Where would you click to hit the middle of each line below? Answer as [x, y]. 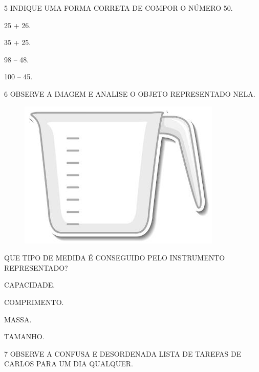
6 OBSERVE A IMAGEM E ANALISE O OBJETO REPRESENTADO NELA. [130, 93]
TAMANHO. [24, 336]
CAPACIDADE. [30, 285]
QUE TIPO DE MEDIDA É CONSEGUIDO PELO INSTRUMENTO [115, 258]
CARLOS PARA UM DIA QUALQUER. [69, 364]
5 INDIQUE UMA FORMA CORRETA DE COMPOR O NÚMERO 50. [118, 8]
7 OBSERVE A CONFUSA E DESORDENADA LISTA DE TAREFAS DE [123, 353]
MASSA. [18, 319]
